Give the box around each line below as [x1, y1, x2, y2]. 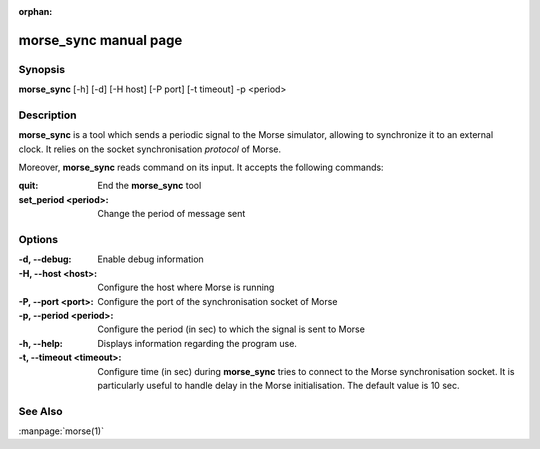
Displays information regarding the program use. [97, 337, 297, 349]
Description [18, 108, 77, 122]
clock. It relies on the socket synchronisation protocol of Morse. [18, 143, 282, 155]
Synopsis [18, 62, 65, 76]
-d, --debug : [18, 253, 72, 265]
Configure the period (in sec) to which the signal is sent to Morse [97, 323, 365, 335]
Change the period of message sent [97, 208, 246, 220]
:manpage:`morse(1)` [18, 425, 105, 437]
